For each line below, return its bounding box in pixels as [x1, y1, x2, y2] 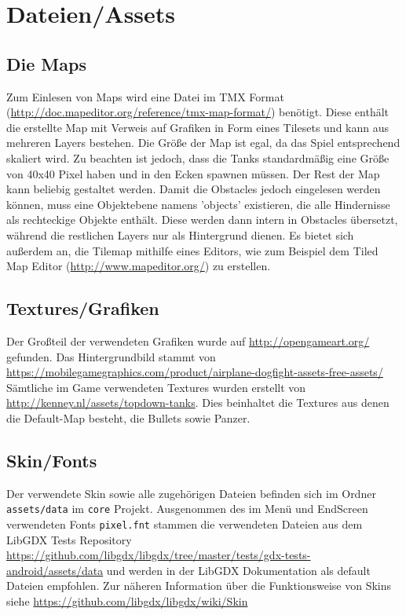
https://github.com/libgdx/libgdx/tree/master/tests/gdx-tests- [6, 547, 311, 563]
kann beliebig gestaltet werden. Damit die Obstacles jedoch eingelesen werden [6, 181, 381, 197]
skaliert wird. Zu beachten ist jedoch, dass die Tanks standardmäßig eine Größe [6, 149, 390, 166]
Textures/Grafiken [6, 296, 159, 320]
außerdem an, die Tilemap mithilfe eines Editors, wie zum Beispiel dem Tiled [6, 242, 379, 258]
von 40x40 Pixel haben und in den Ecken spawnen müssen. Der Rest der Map [6, 165, 380, 181]
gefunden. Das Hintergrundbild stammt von [6, 348, 216, 364]
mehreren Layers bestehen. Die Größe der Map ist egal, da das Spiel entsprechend [6, 134, 401, 151]
